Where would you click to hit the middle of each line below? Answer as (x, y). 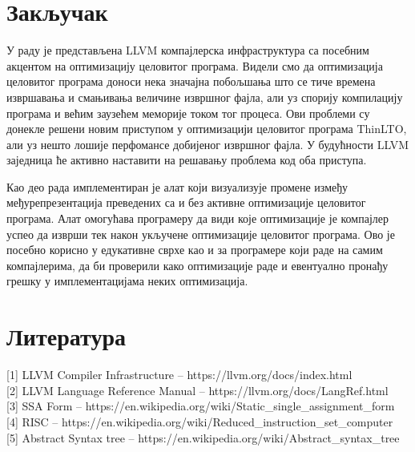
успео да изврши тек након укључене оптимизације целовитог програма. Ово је (201, 234)
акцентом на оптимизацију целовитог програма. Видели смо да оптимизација (195, 65)
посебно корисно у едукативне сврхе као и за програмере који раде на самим (195, 250)
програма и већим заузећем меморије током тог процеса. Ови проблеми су (188, 113)
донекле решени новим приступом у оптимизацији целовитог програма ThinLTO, (207, 129)
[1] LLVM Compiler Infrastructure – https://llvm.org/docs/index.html (179, 375)
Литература (66, 336)
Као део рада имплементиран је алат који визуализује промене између (177, 186)
